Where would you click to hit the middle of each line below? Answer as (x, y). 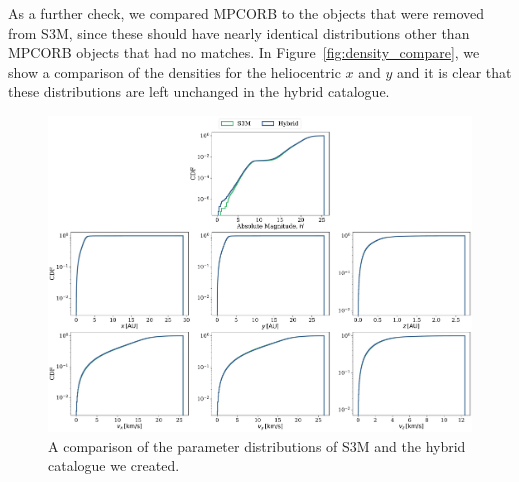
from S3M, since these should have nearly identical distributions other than (239, 32)
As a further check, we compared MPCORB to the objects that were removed (246, 13)
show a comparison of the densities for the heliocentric (174, 71)
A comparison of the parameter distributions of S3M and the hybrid (257, 445)
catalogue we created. (114, 465)
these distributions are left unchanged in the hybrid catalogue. (199, 91)
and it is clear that (454, 71)
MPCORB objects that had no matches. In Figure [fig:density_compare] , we (244, 52)
